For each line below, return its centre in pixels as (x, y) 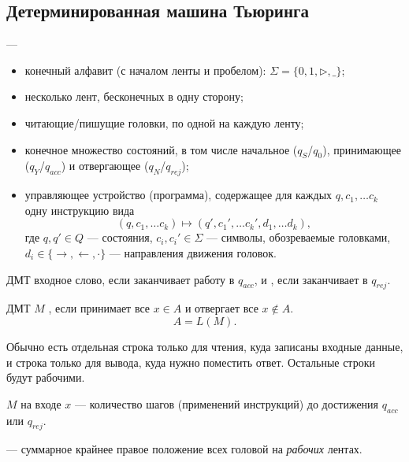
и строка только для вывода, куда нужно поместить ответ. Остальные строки (191, 362)
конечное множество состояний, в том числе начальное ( (161, 149)
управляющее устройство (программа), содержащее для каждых (178, 195)
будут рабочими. (46, 377)
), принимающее (362, 149)
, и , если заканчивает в (311, 279)
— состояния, (120, 237)
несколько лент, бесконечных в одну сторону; (134, 96)
